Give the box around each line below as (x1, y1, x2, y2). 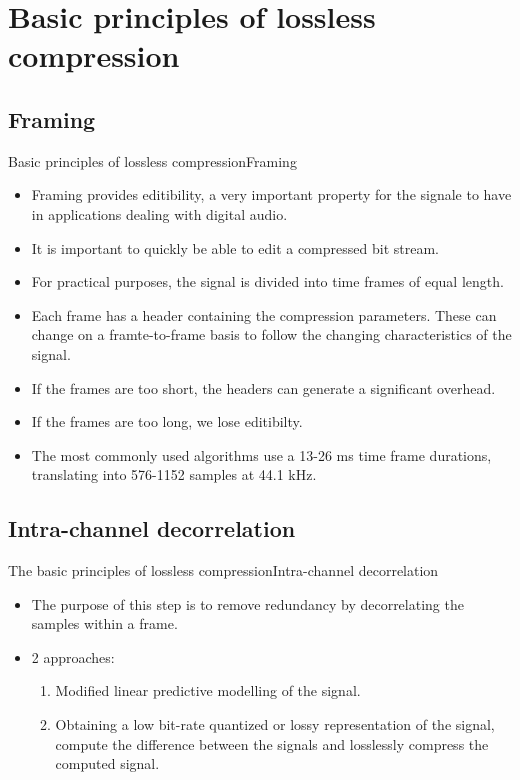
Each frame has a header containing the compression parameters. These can (31, 304, 497, 325)
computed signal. (55, 753, 160, 774)
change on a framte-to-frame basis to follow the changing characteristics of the (31, 324, 512, 345)
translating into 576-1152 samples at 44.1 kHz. (31, 464, 317, 485)
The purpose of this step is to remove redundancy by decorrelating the (31, 593, 464, 614)
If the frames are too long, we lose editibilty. (31, 411, 303, 432)
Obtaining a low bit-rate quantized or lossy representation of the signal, (55, 714, 495, 735)
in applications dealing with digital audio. (31, 203, 288, 224)
